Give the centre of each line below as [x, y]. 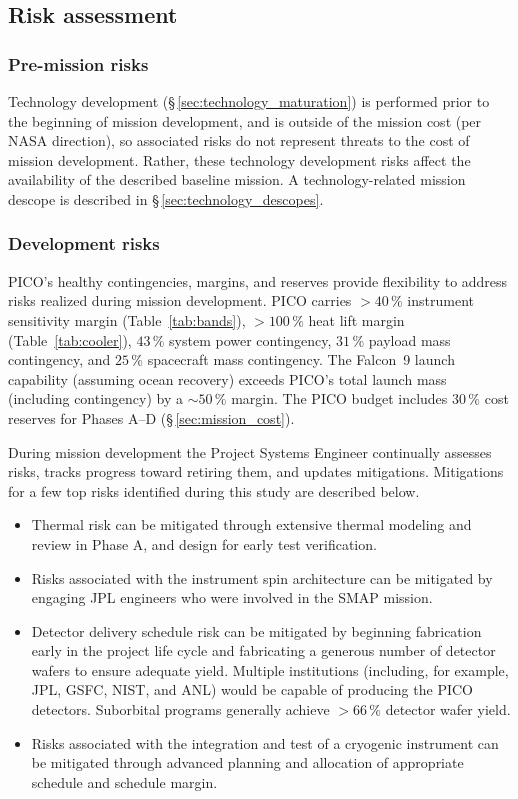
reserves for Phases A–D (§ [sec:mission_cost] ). [151, 417]
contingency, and [59, 359]
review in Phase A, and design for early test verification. [204, 543]
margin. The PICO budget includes [339, 398]
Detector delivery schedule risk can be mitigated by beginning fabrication [256, 630]
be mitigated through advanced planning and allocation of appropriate [247, 762]
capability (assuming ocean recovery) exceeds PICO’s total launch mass [227, 378]
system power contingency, [250, 339]
